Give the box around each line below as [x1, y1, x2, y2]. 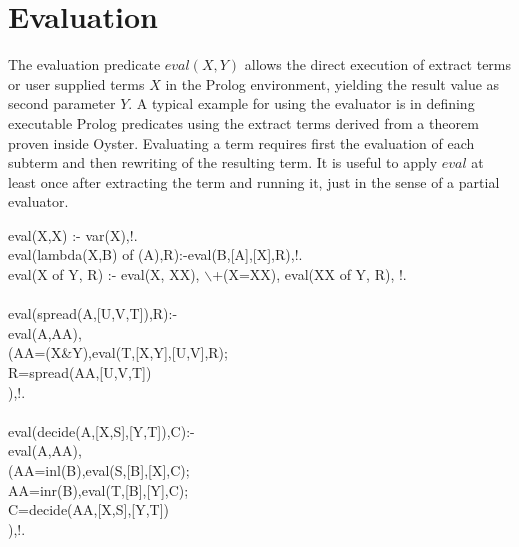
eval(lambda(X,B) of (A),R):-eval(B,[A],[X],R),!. [8, 244, 303, 265]
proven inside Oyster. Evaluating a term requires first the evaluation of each [8, 132, 475, 153]
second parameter [8, 93, 116, 114]
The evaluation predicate [8, 54, 161, 75]
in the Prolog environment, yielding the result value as [165, 73, 500, 94]
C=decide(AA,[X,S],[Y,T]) [8, 499, 170, 520]
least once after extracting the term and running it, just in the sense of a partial [8, 171, 500, 192]
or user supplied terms [8, 73, 145, 94]
